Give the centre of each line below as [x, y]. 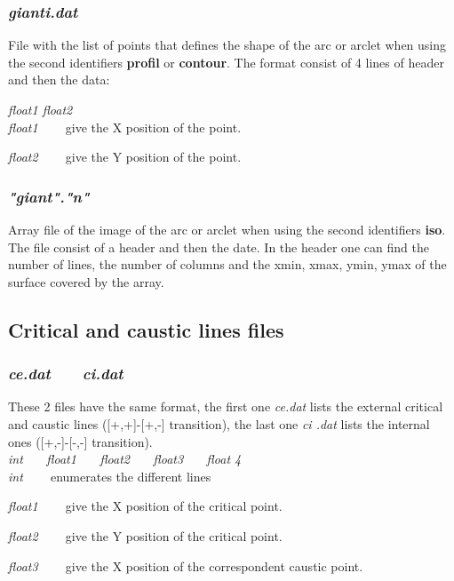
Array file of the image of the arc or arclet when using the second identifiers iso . [227, 229]
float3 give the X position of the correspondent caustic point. [186, 565]
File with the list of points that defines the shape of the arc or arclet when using [227, 45]
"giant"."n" [49, 196]
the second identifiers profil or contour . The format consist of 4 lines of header [226, 62]
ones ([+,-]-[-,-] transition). [80, 441]
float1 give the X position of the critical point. [145, 506]
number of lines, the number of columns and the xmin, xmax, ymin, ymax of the [227, 264]
